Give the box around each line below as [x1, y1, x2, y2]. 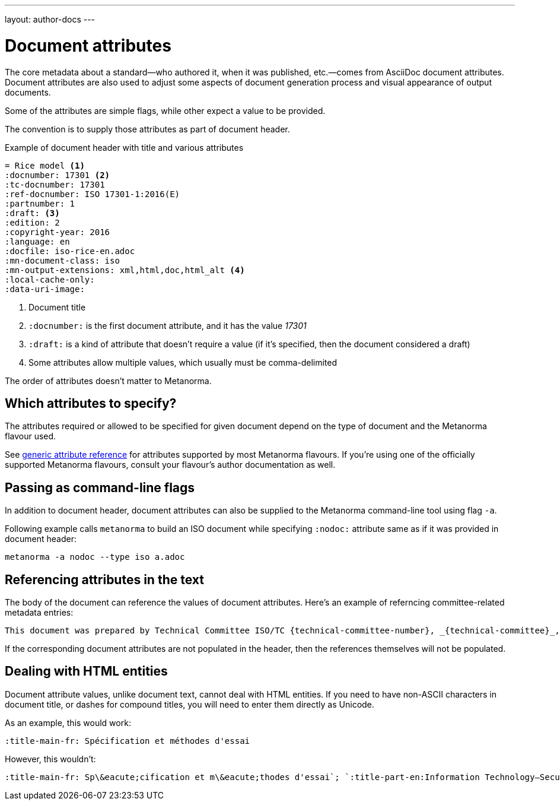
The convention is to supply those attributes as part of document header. [5, 123, 290, 134]
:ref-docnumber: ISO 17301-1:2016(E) [5, 189, 180, 199]
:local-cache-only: [5, 274, 95, 284]
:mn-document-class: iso [5, 255, 120, 265]
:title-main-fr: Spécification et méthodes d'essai [5, 736, 250, 746]
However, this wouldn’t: [5, 753, 96, 764]
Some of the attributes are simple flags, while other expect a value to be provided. [5, 105, 326, 116]
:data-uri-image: [5, 284, 85, 294]
